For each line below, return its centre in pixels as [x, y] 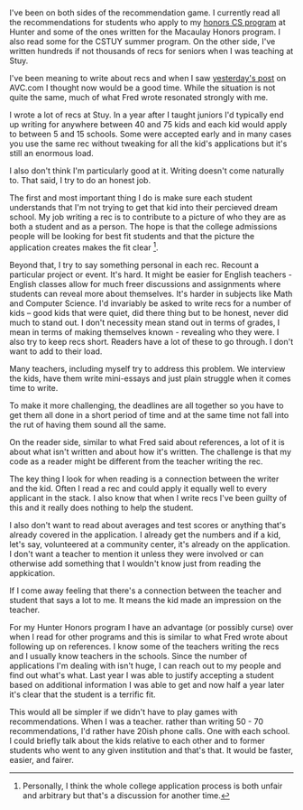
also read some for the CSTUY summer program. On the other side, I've [142, 42]
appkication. [32, 573]
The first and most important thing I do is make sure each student [131, 198]
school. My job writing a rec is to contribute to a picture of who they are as [148, 217]
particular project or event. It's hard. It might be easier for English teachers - [151, 275]
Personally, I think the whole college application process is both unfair [152, 786]
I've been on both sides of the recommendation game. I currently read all [145, 13]
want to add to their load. [56, 351]
